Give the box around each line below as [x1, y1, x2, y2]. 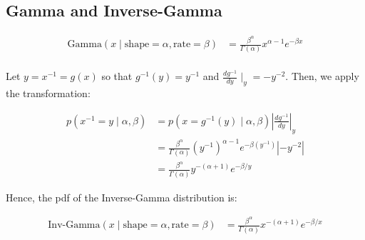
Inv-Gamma [48, 220, 101, 231]
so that [101, 69, 133, 84]
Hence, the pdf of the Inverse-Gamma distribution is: [6, 189, 237, 204]
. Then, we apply [285, 69, 359, 84]
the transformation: [6, 86, 91, 101]
